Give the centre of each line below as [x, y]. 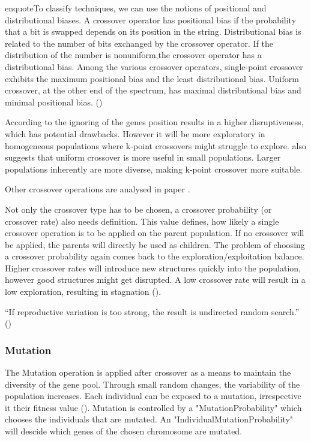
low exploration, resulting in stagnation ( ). [83, 292]
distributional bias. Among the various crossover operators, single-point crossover [154, 66]
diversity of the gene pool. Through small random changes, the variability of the [152, 384]
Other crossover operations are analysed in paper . [98, 189]
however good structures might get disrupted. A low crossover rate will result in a [155, 280]
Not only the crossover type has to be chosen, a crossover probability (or [138, 209]
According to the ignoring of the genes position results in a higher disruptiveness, [154, 122]
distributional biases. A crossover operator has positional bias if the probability [151, 19]
